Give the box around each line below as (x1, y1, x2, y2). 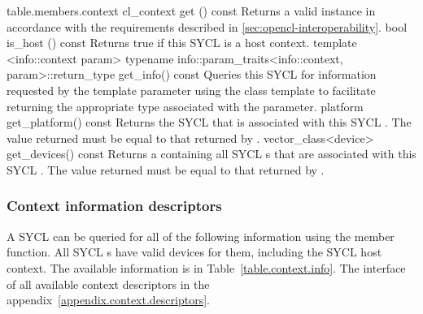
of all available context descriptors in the (7, 275, 210, 292)
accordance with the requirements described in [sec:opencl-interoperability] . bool (7, 18, 408, 35)
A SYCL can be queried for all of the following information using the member (7, 227, 395, 244)
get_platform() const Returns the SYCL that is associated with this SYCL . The (7, 114, 412, 131)
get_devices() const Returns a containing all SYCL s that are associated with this (7, 145, 416, 162)
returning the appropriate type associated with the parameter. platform (7, 97, 364, 114)
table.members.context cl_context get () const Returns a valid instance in (7, 2, 376, 19)
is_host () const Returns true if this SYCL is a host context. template (7, 34, 357, 51)
